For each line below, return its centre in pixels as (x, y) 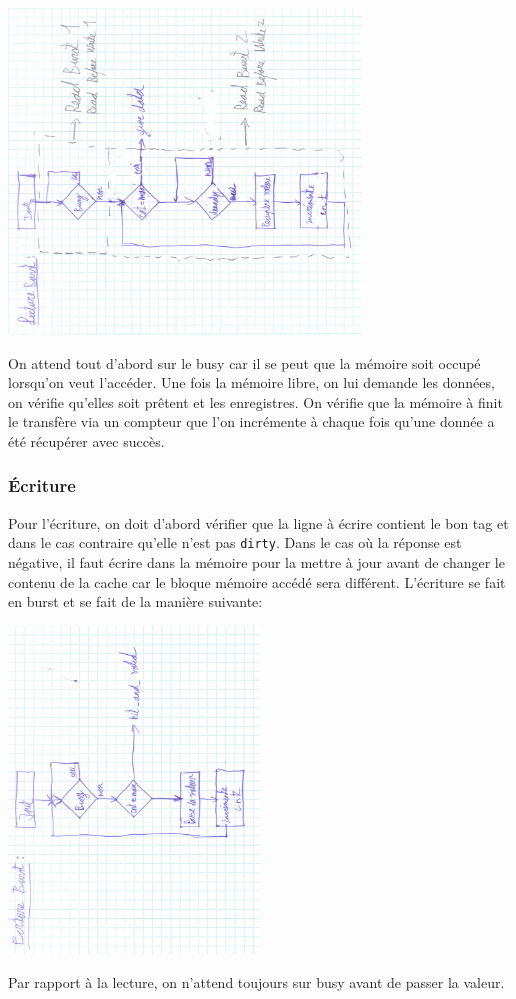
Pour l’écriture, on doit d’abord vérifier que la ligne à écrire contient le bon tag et (258, 522)
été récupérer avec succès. (86, 440)
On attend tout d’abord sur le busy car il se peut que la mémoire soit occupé (244, 362)
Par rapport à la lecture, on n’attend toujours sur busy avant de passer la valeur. (256, 981)
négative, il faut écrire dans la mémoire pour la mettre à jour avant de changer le (256, 561)
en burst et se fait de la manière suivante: (135, 601)
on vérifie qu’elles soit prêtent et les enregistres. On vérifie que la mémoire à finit (255, 401)
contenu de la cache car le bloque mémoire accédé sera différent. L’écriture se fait (257, 581)
